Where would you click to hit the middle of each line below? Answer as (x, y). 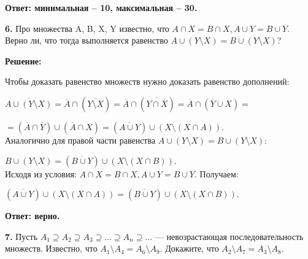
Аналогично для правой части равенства (80, 140)
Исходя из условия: (41, 173)
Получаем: (219, 173)
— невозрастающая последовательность (229, 236)
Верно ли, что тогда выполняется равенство (87, 40)
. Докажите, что (189, 248)
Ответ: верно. (33, 216)
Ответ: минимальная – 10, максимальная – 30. (101, 7)
